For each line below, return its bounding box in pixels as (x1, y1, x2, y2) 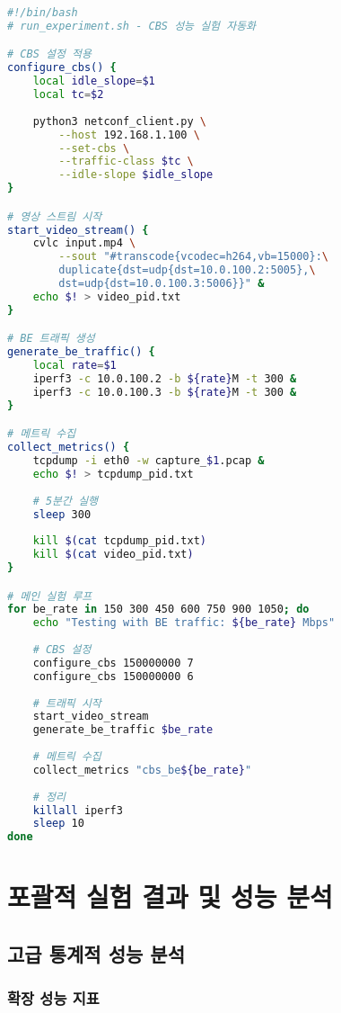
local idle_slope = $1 (32, 75, 155, 88)
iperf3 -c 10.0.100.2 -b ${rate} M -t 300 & (32, 372, 297, 385)
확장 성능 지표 (7, 987, 100, 1009)
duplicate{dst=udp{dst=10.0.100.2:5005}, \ (58, 264, 316, 277)
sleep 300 (32, 507, 92, 521)
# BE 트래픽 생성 (7, 332, 95, 345)
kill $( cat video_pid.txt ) (32, 548, 194, 561)
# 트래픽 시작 (32, 696, 101, 710)
